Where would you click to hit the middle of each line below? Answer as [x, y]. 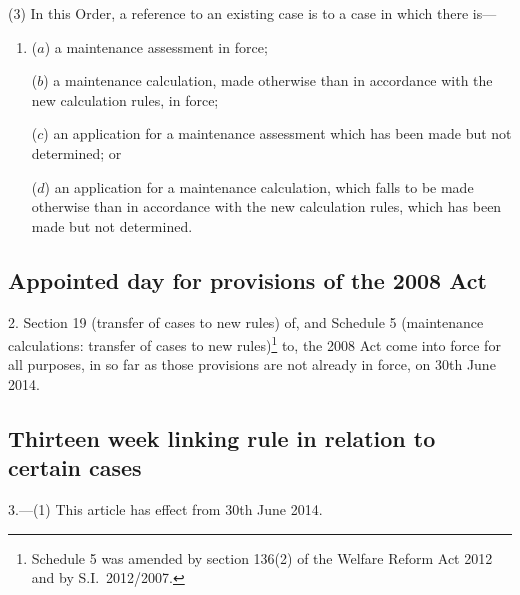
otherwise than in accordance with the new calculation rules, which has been [266, 206]
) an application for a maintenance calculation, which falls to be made [259, 186]
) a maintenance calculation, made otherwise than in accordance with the [268, 80]
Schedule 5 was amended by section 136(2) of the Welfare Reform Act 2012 [262, 557]
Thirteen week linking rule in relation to [222, 437]
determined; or [76, 152]
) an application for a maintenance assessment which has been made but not [277, 133]
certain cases [75, 467]
